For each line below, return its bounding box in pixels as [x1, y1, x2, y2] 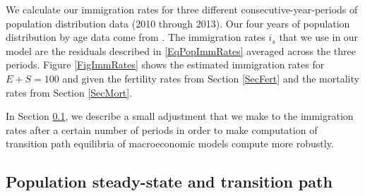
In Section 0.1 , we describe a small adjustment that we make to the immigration [6, 109, 354, 123]
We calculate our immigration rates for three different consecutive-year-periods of [6, 2, 358, 16]
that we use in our [279, 30, 359, 44]
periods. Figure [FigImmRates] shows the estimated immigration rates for [6, 57, 325, 72]
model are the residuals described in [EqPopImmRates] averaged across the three [6, 43, 356, 58]
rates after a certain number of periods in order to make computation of [6, 122, 318, 137]
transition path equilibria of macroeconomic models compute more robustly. [6, 136, 334, 151]
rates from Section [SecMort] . [6, 85, 133, 99]
